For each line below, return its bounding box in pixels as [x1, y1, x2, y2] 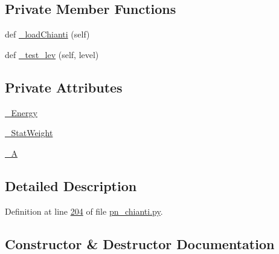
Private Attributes [5, 77, 123, 96]
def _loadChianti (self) [5, 28, 90, 41]
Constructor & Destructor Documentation [5, 234, 275, 253]
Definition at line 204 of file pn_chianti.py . [5, 204, 163, 217]
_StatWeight [5, 126, 53, 139]
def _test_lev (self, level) [5, 48, 99, 60]
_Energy [5, 106, 37, 119]
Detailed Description [5, 176, 137, 195]
